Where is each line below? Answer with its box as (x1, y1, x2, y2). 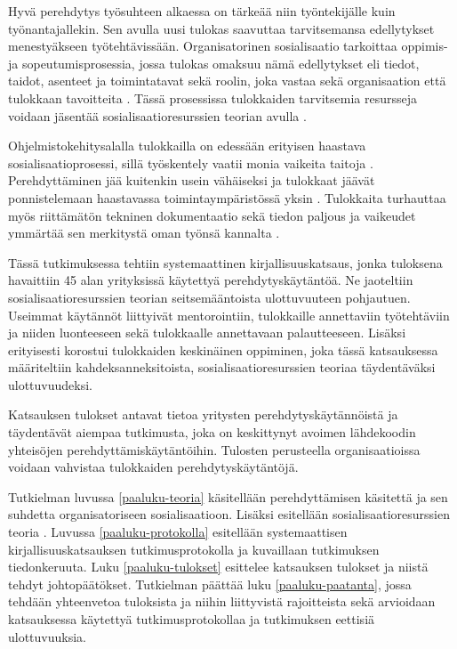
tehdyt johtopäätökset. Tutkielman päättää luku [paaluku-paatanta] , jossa (8, 574, 412, 593)
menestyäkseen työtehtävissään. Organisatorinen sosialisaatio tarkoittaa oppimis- (8, 37, 448, 55)
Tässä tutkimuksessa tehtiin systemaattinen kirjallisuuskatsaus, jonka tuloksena (8, 253, 443, 272)
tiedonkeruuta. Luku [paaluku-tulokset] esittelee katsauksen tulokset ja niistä (8, 557, 429, 576)
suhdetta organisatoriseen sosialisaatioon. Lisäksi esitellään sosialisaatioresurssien (8, 505, 450, 523)
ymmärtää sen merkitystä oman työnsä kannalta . (8, 223, 280, 242)
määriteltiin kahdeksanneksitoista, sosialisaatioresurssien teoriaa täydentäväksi (8, 358, 436, 377)
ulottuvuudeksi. (8, 375, 93, 393)
